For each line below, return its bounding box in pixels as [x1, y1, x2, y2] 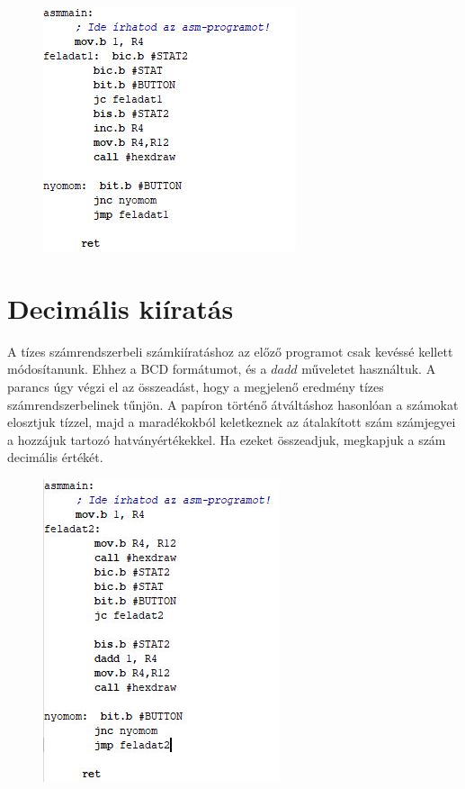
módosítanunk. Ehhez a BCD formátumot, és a [7, 359, 267, 378]
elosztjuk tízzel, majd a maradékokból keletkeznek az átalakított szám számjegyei [7, 413, 456, 431]
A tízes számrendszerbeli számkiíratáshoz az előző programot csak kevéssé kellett [7, 341, 453, 360]
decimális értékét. [7, 448, 103, 467]
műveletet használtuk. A [301, 359, 436, 378]
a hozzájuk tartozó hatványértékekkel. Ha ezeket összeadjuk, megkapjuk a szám [7, 430, 446, 449]
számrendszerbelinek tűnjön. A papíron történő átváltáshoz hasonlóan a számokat [7, 394, 459, 413]
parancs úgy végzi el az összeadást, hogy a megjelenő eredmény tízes [7, 376, 384, 395]
